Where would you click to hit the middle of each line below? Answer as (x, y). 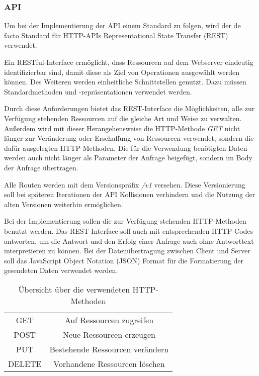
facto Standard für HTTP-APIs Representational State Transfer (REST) (116, 35)
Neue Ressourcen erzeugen (109, 334)
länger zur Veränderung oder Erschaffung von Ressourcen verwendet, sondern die (129, 138)
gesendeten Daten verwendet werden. (61, 270)
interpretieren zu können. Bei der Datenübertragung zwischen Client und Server (127, 251)
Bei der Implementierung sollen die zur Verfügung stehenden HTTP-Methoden (125, 221)
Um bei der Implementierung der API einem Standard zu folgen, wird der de (122, 25)
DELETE (25, 363)
